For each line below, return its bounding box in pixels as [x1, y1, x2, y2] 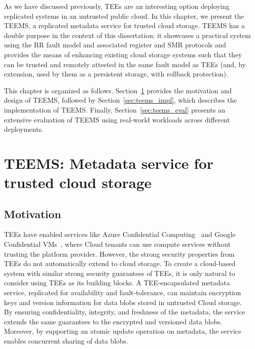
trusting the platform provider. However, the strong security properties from [4, 248, 235, 259]
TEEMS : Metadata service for [4, 153, 214, 173]
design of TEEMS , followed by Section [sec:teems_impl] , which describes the [4, 95, 237, 105]
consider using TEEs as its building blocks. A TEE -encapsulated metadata [4, 277, 230, 288]
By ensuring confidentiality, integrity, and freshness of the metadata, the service [4, 307, 245, 317]
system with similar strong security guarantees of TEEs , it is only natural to [4, 268, 235, 278]
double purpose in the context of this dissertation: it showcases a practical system [4, 30, 251, 40]
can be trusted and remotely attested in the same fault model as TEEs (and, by [4, 59, 246, 69]
